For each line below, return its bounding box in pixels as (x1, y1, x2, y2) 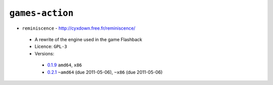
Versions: (34, 50, 55, 56)
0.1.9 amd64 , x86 (47, 62, 82, 68)
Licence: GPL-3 (34, 43, 68, 50)
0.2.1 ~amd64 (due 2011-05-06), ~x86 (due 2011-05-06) (47, 69, 163, 75)
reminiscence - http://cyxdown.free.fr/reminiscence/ (22, 25, 136, 31)
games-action (9, 8, 74, 19)
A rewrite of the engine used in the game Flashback (34, 36, 143, 42)
